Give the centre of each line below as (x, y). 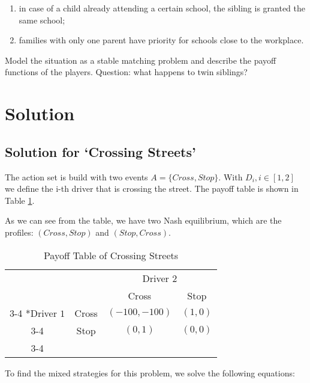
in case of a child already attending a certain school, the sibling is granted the (162, 8)
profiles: (19, 232)
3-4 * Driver (33, 313)
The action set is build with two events (76, 176)
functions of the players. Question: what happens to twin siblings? (126, 72)
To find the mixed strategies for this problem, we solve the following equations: (150, 372)
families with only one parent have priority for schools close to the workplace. (161, 40)
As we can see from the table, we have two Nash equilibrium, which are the (143, 220)
